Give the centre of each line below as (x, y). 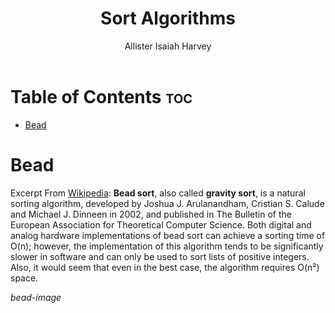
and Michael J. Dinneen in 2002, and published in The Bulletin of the (151, 214)
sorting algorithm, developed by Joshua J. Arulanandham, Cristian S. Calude (167, 203)
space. (24, 278)
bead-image (36, 297)
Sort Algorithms (168, 18)
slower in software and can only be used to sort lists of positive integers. (160, 256)
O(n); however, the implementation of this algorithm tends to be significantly (167, 246)
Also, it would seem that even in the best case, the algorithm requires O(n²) (165, 267)
